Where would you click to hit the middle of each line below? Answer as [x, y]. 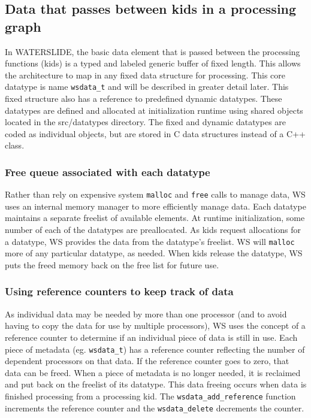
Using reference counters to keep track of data [119, 291]
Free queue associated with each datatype [108, 172]
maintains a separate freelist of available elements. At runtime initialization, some [155, 218]
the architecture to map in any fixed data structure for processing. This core [145, 75]
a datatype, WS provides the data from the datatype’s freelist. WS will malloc [150, 241]
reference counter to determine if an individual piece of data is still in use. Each [151, 337]
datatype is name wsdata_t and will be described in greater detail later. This [147, 87]
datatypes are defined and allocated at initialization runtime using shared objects [154, 110]
